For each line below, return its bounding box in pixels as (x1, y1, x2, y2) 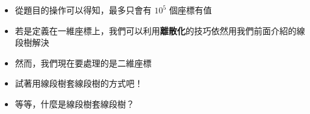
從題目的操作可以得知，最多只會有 (15, 4, 152, 16)
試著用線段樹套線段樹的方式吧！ (15, 77, 143, 90)
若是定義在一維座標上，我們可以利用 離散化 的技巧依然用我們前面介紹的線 (15, 24, 305, 37)
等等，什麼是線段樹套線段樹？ (15, 97, 135, 110)
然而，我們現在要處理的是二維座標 (15, 56, 152, 69)
